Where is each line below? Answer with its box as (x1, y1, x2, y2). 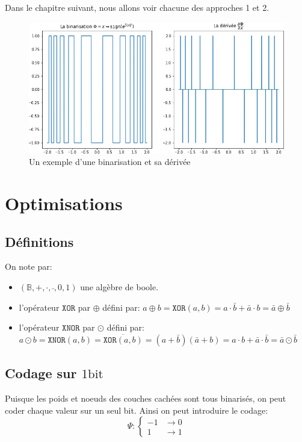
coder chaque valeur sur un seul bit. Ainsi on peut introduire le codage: (5, 403, 268, 416)
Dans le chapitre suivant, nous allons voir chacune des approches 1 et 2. (5, 1, 270, 13)
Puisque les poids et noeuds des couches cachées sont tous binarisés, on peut (5, 391, 286, 404)
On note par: (5, 260, 52, 273)
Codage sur (5, 364, 77, 382)
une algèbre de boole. (80, 280, 159, 293)
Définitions (5, 232, 74, 251)
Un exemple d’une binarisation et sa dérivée (29, 155, 191, 168)
